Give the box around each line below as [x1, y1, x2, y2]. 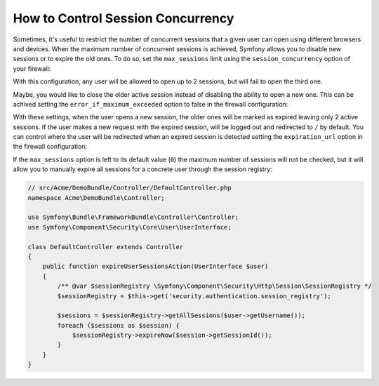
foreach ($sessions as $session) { [57, 321, 180, 329]
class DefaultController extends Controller [27, 243, 184, 251]
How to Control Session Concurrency [13, 11, 234, 26]
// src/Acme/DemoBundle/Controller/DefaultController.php [27, 184, 232, 192]
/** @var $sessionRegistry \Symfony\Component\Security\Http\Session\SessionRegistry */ [57, 282, 372, 291]
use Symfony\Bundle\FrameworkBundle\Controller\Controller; [27, 213, 239, 221]
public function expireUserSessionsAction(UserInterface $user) [42, 262, 269, 270]
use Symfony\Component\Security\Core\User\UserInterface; [27, 223, 232, 231]
